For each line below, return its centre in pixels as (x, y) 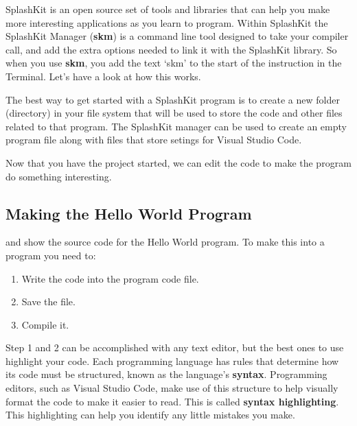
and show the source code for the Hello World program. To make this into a (165, 242)
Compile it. (45, 324)
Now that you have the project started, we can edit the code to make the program (178, 162)
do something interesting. (59, 176)
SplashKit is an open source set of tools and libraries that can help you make (168, 9)
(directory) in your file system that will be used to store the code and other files (174, 113)
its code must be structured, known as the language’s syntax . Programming (166, 374)
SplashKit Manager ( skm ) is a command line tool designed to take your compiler (177, 36)
